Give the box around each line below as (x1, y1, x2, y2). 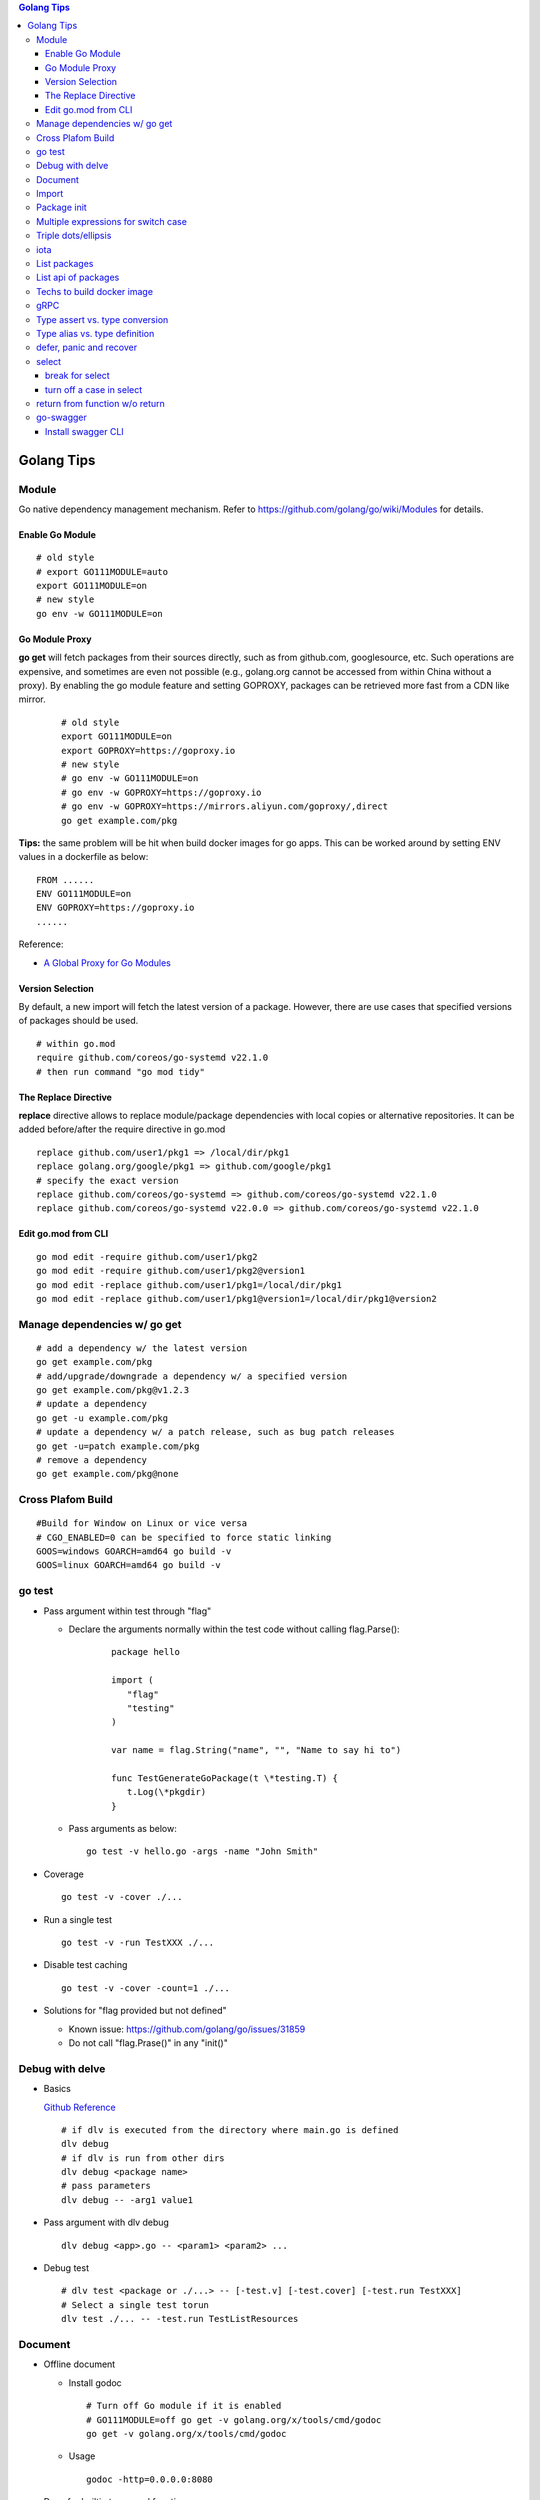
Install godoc (68, 2376, 122, 2389)
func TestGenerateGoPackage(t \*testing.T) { (111, 1772, 339, 1784)
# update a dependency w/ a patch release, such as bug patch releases (36, 1426, 395, 1438)
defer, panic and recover (36, 341, 138, 354)
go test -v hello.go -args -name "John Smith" (86, 1846, 319, 1857)
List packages (36, 258, 94, 270)
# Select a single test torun (61, 2299, 210, 2310)
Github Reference (43, 2101, 117, 2113)
